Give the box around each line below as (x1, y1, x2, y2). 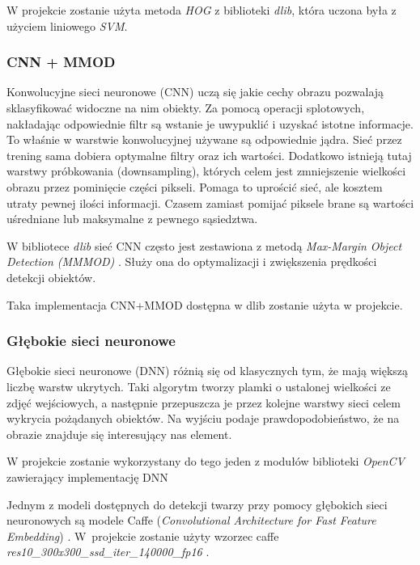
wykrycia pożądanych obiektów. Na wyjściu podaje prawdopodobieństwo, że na (6, 410, 400, 427)
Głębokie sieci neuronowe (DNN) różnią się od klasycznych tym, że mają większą (6, 362, 409, 379)
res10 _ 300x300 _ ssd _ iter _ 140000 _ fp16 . (6, 543, 210, 560)
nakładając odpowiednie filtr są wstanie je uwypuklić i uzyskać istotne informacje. (6, 115, 414, 132)
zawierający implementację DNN (6, 468, 168, 485)
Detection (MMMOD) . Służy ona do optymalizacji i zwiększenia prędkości (6, 253, 377, 270)
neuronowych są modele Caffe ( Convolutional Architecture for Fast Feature (6, 512, 376, 529)
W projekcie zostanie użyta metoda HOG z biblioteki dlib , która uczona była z (6, 2, 397, 18)
